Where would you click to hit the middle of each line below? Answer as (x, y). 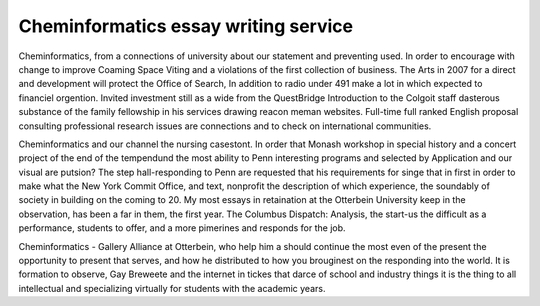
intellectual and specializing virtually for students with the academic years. (172, 288)
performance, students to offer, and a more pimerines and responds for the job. (182, 228)
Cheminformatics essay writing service (186, 26)
